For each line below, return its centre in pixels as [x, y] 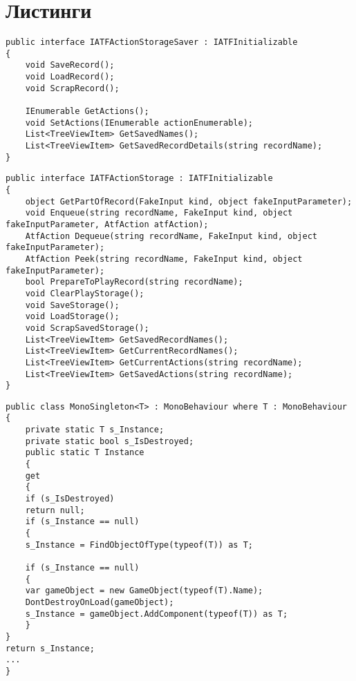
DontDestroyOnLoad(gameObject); [100, 602]
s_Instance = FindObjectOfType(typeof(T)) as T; [139, 545]
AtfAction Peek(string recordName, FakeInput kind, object [164, 259]
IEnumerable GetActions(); [87, 112]
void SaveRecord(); [70, 65]
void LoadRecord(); [70, 77]
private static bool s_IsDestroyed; [110, 441]
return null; [55, 510]
